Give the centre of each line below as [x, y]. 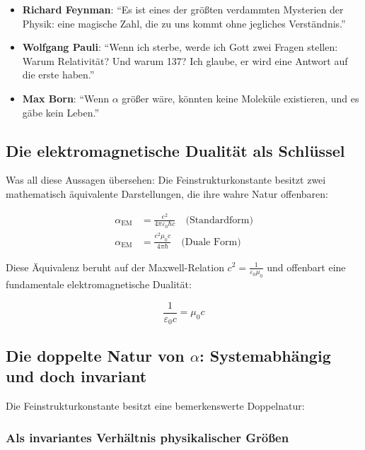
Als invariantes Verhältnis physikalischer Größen [147, 437]
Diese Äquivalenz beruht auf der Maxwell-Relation [115, 267]
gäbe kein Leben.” [61, 112]
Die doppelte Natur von [95, 355]
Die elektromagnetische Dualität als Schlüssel [175, 150]
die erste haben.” [58, 75]
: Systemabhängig [265, 355]
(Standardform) [219, 220]
